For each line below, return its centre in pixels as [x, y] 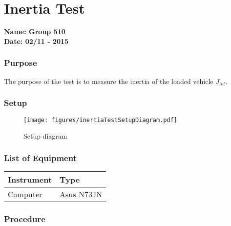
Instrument [30, 179]
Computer [25, 194]
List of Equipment [40, 157]
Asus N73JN [81, 194]
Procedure [25, 218]
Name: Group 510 [35, 31]
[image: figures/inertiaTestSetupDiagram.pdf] [100, 120]
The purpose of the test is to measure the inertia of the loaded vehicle [109, 81]
